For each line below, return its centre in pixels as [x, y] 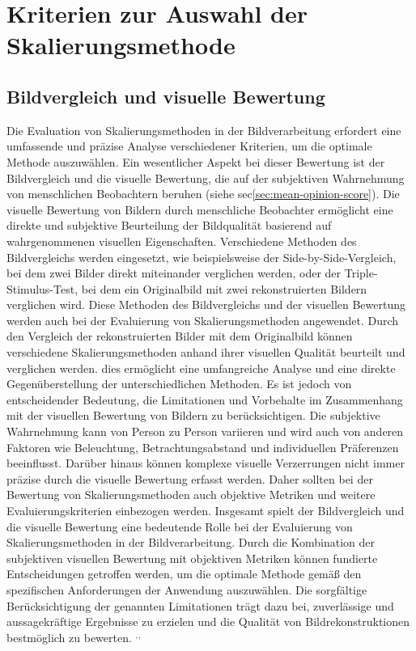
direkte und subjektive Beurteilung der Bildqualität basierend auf [169, 225]
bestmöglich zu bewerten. [69, 637]
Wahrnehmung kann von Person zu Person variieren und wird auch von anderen [205, 431]
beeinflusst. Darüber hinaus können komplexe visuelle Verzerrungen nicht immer [206, 463]
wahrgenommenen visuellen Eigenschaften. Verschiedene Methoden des [182, 241]
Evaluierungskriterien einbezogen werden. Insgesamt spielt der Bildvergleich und [206, 511]
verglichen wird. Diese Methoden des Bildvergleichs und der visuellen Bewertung [206, 304]
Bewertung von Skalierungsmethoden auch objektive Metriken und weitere [191, 495]
